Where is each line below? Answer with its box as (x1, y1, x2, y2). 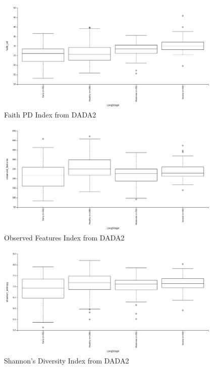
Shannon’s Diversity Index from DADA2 (4, 355, 129, 366)
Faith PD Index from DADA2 (4, 109, 96, 120)
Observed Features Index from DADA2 (4, 232, 125, 243)
